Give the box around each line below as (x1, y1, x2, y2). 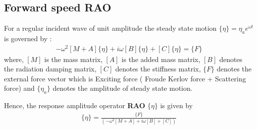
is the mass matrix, (44, 54, 103, 64)
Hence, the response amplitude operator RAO (4, 100, 145, 111)
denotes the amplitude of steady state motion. (53, 83, 193, 93)
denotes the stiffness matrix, (115, 64, 201, 74)
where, (4, 54, 24, 64)
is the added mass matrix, (122, 54, 200, 64)
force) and (4, 83, 35, 93)
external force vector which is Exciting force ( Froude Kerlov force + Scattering (4, 73, 246, 83)
